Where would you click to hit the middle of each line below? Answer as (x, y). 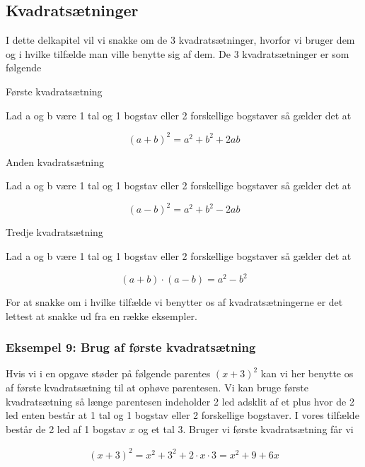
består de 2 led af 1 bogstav (66, 428)
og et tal (156, 428)
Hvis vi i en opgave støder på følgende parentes (108, 373)
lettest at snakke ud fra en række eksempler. (102, 315)
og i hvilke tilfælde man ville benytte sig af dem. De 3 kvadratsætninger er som (178, 53)
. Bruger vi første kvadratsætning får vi (268, 428)
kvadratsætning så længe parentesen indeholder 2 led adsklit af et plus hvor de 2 (180, 401)
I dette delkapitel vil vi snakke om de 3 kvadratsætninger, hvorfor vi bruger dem (180, 40)
